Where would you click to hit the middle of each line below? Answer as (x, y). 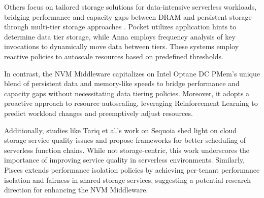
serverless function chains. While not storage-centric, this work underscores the (127, 150)
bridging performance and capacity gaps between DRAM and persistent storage (128, 16)
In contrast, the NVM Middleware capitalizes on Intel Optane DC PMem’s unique (132, 73)
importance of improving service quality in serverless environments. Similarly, (124, 160)
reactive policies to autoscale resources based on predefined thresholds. (114, 56)
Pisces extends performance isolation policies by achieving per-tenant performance (132, 169)
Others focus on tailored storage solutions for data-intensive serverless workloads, (130, 7)
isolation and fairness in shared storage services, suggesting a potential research (127, 180)
